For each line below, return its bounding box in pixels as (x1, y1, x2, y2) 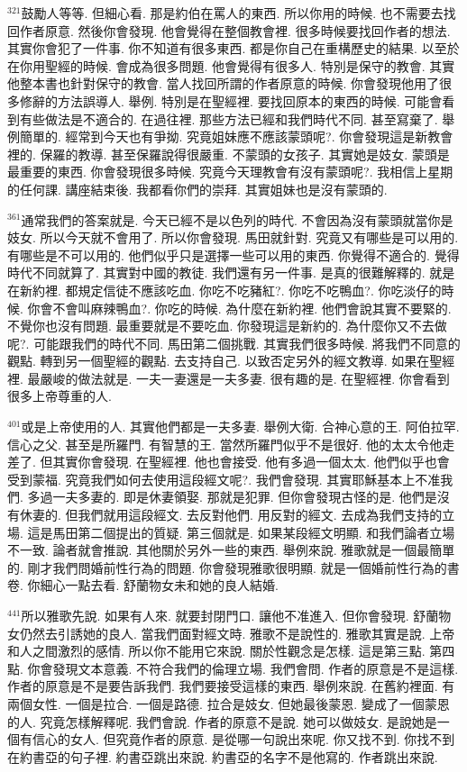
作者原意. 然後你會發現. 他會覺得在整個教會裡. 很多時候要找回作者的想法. (19, 21, 451, 40)
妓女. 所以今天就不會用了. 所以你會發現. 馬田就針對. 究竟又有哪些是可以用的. (7, 228, 459, 247)
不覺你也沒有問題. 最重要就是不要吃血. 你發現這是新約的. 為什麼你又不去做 (7, 316, 447, 335)
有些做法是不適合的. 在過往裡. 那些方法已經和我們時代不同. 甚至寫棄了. (19, 109, 438, 128)
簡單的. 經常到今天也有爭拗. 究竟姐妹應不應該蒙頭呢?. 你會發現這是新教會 (19, 127, 453, 146)
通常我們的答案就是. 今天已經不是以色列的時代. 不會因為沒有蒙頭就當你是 (21, 210, 453, 229)
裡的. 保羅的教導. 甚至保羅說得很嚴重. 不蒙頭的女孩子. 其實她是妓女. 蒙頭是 (7, 144, 450, 163)
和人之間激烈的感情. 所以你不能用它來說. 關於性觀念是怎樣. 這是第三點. (7, 641, 426, 660)
